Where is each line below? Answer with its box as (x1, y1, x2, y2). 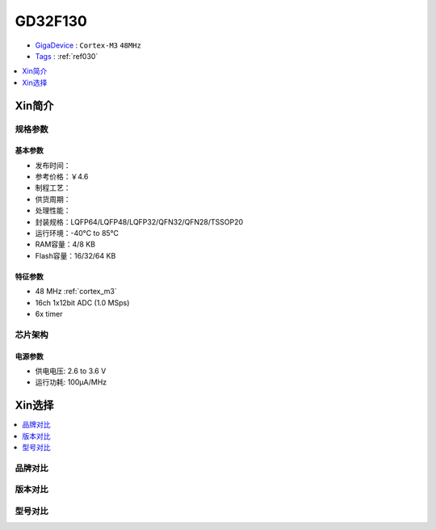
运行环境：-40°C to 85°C (35, 229, 119, 238)
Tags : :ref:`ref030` (35, 51, 99, 61)
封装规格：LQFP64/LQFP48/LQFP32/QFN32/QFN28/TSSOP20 (35, 217, 244, 226)
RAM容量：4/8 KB (35, 239, 96, 250)
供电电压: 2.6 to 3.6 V (35, 366, 107, 376)
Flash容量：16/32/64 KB (35, 250, 116, 260)
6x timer (35, 309, 63, 318)
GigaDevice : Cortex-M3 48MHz (35, 40, 141, 50)
